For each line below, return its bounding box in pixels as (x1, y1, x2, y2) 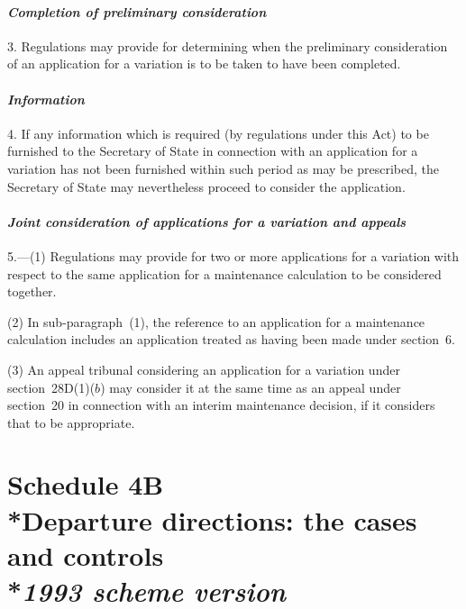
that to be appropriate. (7, 413, 135, 432)
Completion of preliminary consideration (7, 2, 267, 21)
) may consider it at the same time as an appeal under (100, 377, 401, 396)
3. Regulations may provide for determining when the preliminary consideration (7, 36, 448, 55)
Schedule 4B (7, 466, 164, 503)
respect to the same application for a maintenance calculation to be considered (7, 264, 442, 283)
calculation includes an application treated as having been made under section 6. (7, 330, 455, 349)
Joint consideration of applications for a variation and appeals (7, 212, 407, 231)
